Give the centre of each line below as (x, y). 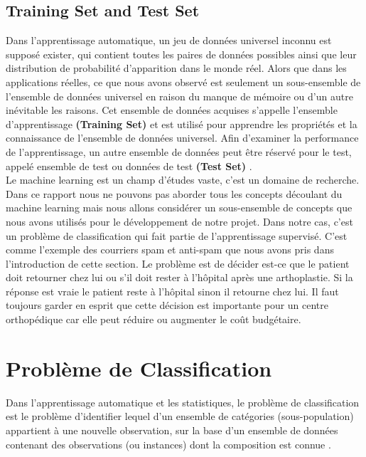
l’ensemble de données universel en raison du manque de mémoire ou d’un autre (179, 96)
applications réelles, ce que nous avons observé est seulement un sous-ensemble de (183, 82)
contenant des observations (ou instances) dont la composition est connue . (168, 444)
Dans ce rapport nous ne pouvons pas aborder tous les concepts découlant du (174, 193)
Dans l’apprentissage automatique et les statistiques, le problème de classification (183, 402)
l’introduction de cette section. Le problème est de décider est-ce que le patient (178, 263)
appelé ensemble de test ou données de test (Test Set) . (129, 166)
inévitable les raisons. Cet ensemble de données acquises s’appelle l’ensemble (172, 110)
